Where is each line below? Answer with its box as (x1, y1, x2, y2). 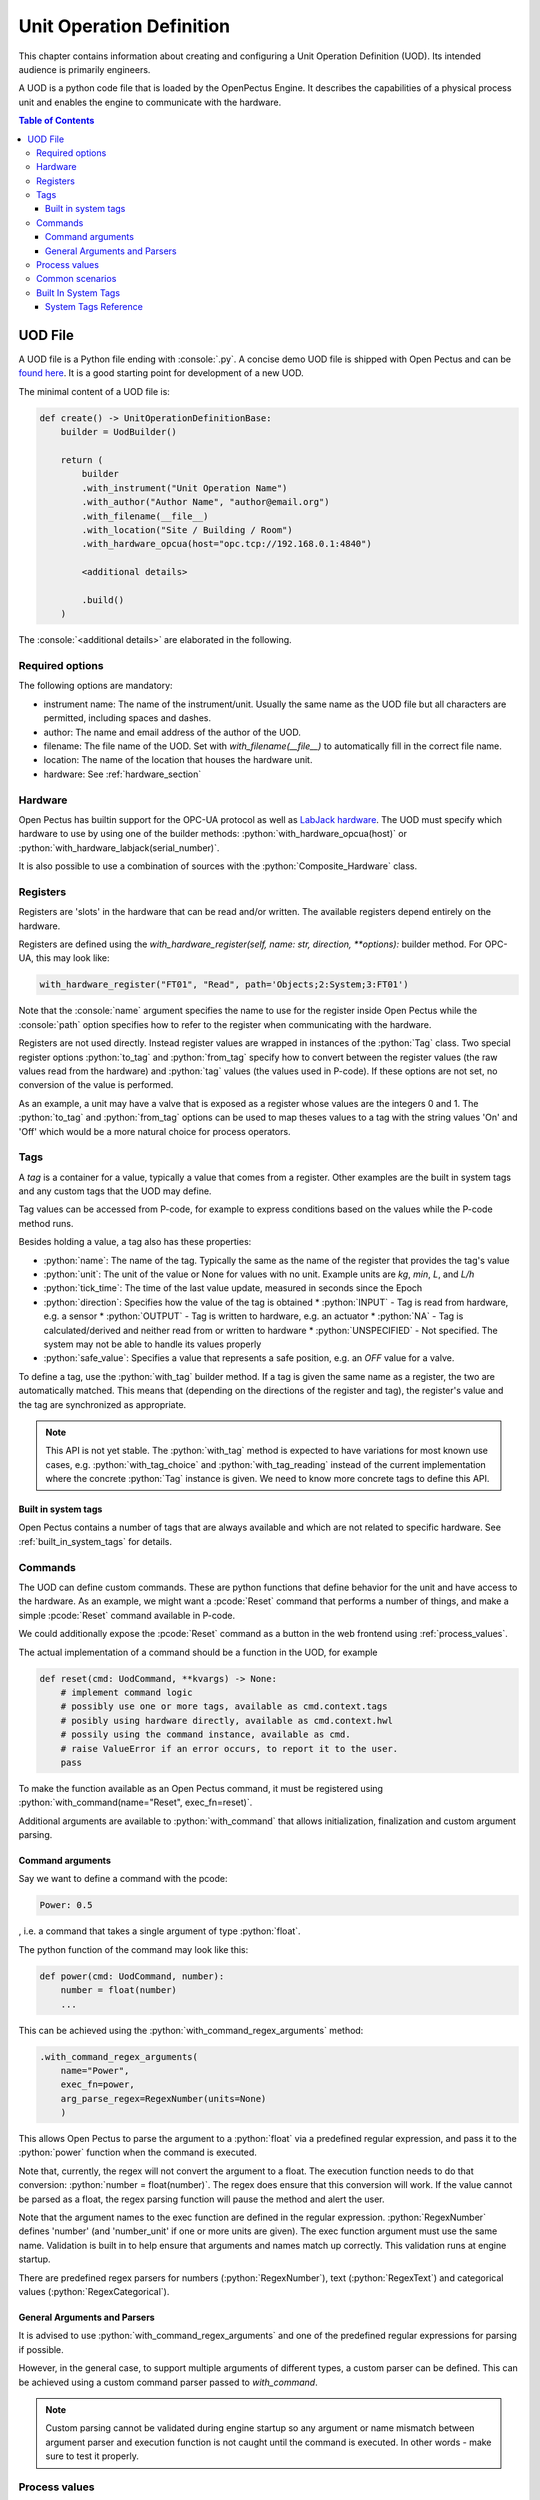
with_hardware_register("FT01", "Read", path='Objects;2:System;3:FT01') (39, 979, 409, 990)
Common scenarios (36, 273, 117, 285)
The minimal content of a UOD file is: (18, 385, 170, 397)
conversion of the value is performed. (18, 1079, 174, 1091)
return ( (60, 455, 104, 466)
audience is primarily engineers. (18, 63, 151, 75)
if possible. (18, 2343, 64, 2355)
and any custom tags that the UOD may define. (18, 1185, 212, 1197)
